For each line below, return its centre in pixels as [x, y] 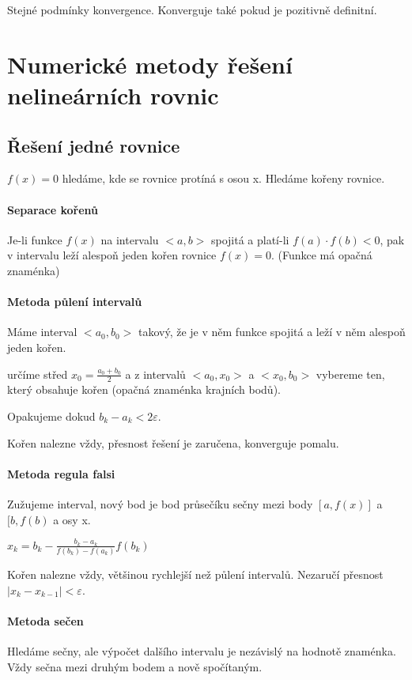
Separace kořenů [53, 209]
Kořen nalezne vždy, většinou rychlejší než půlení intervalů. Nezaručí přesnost [195, 574]
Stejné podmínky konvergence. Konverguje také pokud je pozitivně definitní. [192, 9]
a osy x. [72, 519]
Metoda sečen [45, 620]
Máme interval [42, 332]
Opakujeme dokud [51, 416]
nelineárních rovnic [113, 94]
